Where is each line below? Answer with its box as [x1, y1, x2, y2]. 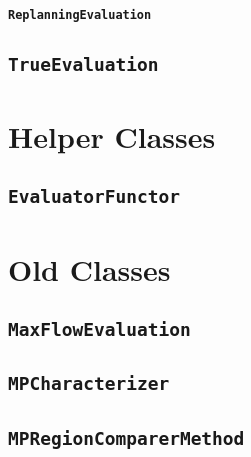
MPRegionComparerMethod [8, 427, 245, 449]
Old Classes [8, 248, 171, 289]
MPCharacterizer [8, 373, 170, 395]
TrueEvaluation [8, 53, 159, 75]
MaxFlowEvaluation [8, 319, 191, 341]
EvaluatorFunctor [8, 186, 180, 208]
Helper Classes [8, 115, 216, 156]
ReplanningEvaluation [8, 7, 152, 22]
